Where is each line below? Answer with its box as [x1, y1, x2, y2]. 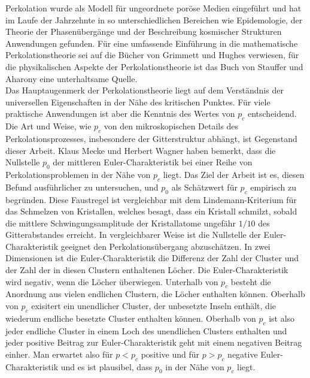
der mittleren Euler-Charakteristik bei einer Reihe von [53, 156, 253, 168]
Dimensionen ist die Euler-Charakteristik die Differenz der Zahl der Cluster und [5, 252, 299, 264]
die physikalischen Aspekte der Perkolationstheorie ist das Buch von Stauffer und [5, 60, 303, 72]
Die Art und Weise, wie [5, 120, 92, 132]
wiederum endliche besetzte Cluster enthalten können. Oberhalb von [5, 312, 256, 324]
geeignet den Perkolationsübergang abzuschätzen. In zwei [60, 240, 271, 252]
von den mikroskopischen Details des [104, 120, 238, 132]
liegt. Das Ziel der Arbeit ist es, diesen [163, 168, 305, 180]
